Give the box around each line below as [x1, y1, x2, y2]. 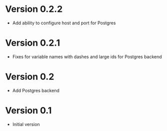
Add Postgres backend [12, 87, 60, 93]
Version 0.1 [5, 105, 52, 116]
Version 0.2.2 [5, 3, 63, 15]
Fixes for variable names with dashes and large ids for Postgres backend [12, 54, 162, 60]
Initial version [12, 121, 40, 127]
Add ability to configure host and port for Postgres [12, 20, 116, 26]
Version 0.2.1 [5, 37, 60, 49]
